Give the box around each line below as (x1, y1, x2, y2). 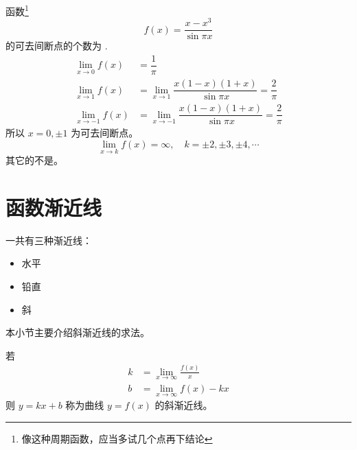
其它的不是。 (5, 153, 63, 167)
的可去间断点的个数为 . (5, 38, 108, 53)
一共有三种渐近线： (5, 233, 92, 247)
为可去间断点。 (71, 126, 139, 140)
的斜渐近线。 (154, 398, 213, 412)
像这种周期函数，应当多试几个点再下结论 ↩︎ (21, 431, 213, 445)
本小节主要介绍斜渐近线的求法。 (5, 325, 150, 340)
